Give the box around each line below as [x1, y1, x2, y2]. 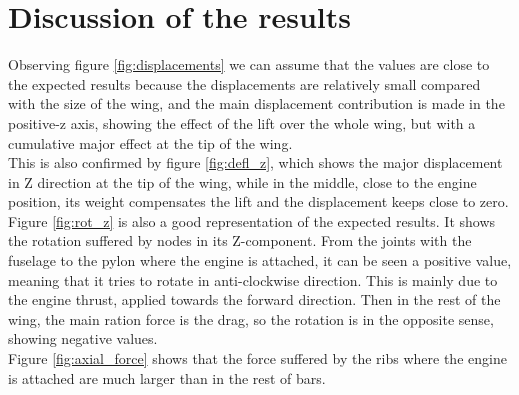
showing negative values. [8, 328, 158, 349]
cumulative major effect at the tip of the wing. [8, 132, 293, 153]
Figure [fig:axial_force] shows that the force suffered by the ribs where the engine [8, 348, 507, 369]
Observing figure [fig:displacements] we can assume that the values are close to [8, 54, 490, 75]
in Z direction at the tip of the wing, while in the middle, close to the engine [8, 171, 477, 192]
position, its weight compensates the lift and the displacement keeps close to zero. [8, 191, 509, 212]
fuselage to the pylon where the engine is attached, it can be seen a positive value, [8, 250, 512, 271]
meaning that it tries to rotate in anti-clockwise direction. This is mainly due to [8, 269, 498, 290]
